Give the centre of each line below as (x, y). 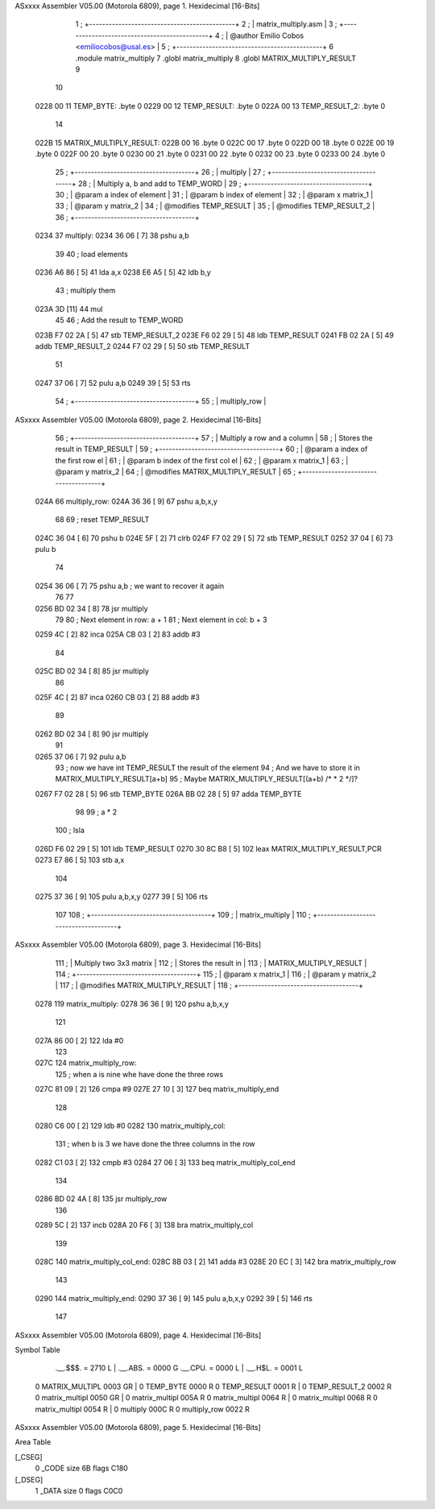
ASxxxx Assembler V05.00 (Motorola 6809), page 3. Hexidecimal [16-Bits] (138, 945)
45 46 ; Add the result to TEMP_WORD (119, 320)
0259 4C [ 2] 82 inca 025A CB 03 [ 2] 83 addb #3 (118, 634)
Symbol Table (37, 1349)
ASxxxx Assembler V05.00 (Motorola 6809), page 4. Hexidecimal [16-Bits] (138, 1335)
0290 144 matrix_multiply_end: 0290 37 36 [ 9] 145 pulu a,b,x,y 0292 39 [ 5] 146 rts (174, 1298)
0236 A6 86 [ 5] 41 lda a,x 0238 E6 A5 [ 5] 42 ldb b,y (123, 272)
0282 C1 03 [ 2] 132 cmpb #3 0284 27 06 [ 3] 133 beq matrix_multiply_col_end (165, 1162)
